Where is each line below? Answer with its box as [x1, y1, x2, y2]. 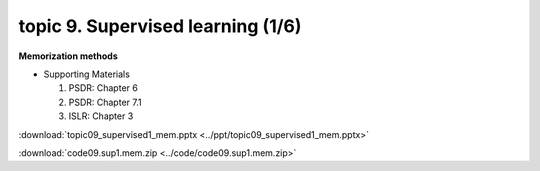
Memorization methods [18, 50, 119, 62]
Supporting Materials [43, 68, 130, 80]
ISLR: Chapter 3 [68, 110, 134, 122]
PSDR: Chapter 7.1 [68, 96, 142, 108]
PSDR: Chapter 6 [68, 82, 139, 94]
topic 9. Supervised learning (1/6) [18, 15, 302, 37]
